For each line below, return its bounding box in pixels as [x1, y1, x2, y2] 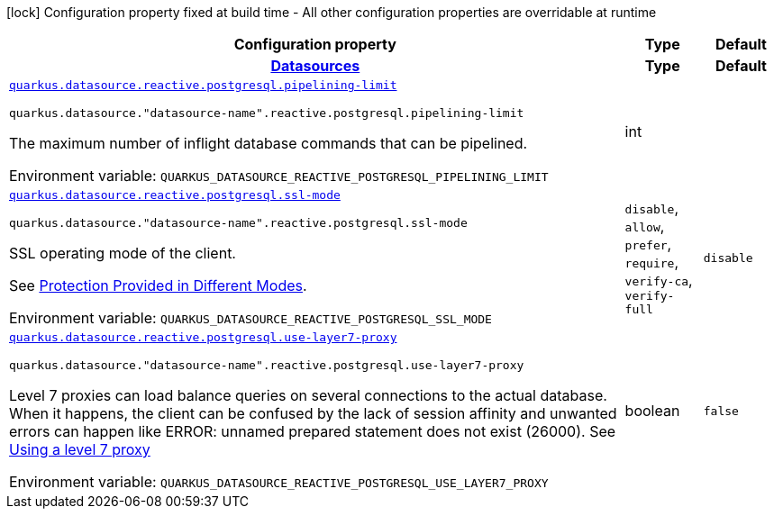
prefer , [624, 235, 672, 253]
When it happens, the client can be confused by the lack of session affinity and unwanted [9, 404, 617, 422]
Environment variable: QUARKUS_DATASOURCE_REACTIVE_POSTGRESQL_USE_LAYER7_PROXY [9, 473, 549, 491]
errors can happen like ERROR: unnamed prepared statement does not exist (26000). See [9, 422, 616, 440]
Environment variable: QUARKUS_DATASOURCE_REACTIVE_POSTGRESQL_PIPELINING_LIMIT [9, 167, 549, 185]
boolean [624, 402, 680, 420]
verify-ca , [624, 271, 693, 289]
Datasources [270, 57, 360, 75]
